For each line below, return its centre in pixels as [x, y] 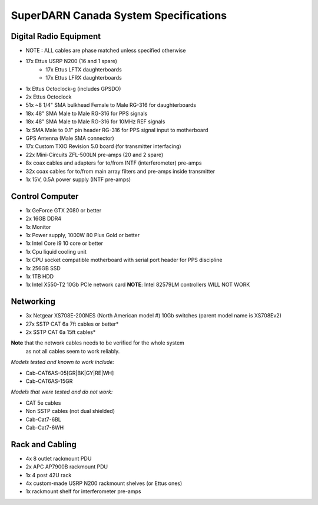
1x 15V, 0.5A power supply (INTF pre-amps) [78, 179]
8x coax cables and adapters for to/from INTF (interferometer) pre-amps [114, 163]
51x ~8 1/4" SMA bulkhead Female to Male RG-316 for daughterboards [111, 105]
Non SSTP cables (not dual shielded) [70, 411]
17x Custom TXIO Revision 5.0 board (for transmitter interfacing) [104, 146]
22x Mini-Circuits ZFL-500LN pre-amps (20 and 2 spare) [95, 155]
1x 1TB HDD [40, 276]
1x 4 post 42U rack [49, 475]
